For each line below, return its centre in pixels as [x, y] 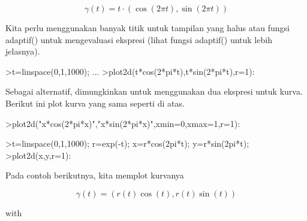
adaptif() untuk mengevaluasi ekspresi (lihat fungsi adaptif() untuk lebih [139, 39]
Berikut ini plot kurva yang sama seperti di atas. [95, 103]
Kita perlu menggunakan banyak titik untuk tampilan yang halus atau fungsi [148, 28]
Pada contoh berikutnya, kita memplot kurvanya [95, 175]
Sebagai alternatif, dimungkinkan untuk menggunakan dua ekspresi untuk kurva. [154, 91]
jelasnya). [23, 51]
